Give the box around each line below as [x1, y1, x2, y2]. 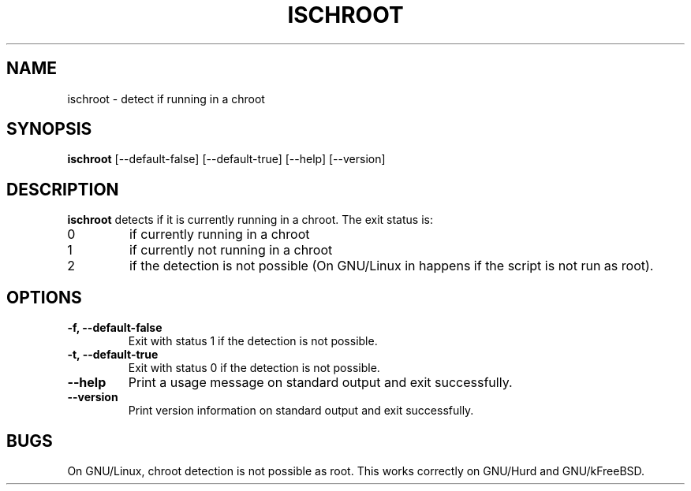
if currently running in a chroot [129, 226, 310, 243]
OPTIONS [6, 287, 82, 307]
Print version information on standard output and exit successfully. [128, 404, 474, 418]
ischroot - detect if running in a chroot [67, 91, 265, 106]
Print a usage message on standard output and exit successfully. [128, 374, 513, 391]
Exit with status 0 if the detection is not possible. [128, 361, 380, 375]
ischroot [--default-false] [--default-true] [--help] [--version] [67, 152, 386, 166]
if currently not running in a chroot [129, 242, 333, 259]
